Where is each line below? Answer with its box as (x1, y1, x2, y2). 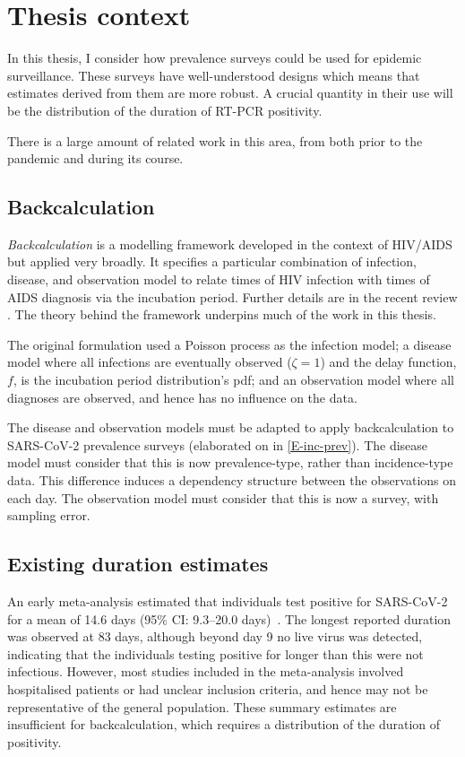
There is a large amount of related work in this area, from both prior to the (7, 131, 423, 150)
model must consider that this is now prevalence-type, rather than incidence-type (7, 453, 453, 472)
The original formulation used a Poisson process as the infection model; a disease (7, 335, 452, 353)
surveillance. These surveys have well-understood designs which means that (7, 65, 420, 84)
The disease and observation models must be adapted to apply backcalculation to (7, 418, 454, 437)
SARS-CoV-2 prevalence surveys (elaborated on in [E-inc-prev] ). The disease (7, 435, 428, 454)
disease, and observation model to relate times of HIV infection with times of (7, 270, 430, 289)
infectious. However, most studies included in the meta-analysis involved (7, 662, 404, 681)
